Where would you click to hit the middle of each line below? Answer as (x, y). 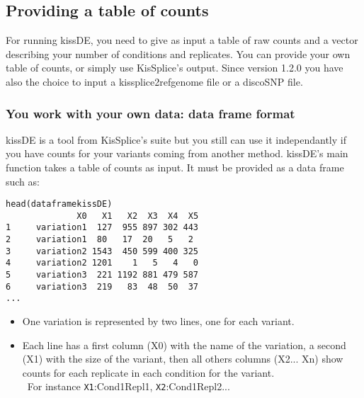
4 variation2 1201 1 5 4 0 (102, 263)
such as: (23, 181)
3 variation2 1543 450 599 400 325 (102, 251)
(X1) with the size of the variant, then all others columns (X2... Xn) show (183, 359)
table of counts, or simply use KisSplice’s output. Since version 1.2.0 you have (175, 68)
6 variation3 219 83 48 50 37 (102, 286)
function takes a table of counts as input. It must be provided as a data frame (175, 167)
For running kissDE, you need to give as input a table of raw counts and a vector (182, 40)
